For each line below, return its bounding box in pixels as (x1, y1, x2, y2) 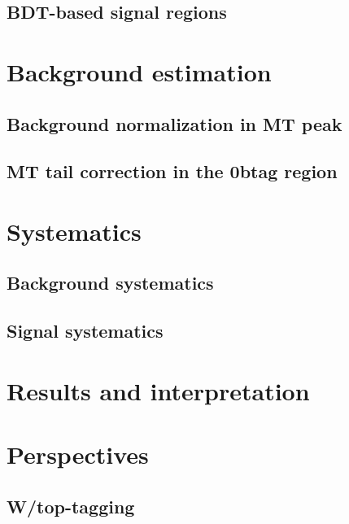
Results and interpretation (7, 373, 310, 407)
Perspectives (7, 438, 149, 471)
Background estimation (7, 55, 272, 88)
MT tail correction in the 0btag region (7, 159, 338, 184)
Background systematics (7, 270, 214, 295)
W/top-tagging (7, 493, 135, 518)
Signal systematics (7, 318, 164, 343)
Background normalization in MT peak (7, 111, 342, 136)
